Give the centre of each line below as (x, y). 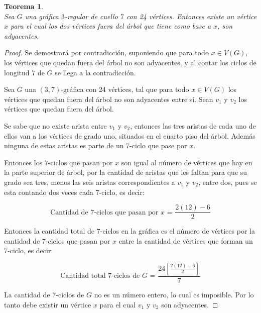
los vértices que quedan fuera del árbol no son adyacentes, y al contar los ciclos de (130, 62)
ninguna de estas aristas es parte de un (64, 145)
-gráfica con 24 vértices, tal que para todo (125, 89)
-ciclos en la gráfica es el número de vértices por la (177, 231)
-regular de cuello (91, 16)
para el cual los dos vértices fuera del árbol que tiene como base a (111, 26)
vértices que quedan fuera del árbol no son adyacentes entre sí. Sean (109, 99)
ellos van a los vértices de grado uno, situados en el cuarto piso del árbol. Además (130, 135)
